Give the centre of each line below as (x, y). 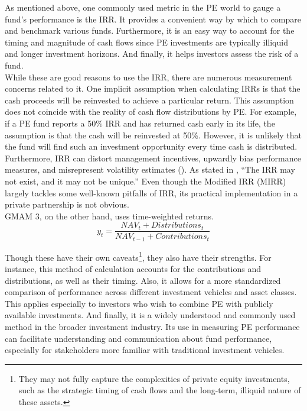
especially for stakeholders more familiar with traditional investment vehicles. (145, 350)
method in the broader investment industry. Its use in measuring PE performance (152, 327)
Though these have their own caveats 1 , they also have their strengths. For (138, 256)
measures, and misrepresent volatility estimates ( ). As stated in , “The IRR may (150, 169)
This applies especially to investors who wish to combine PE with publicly (139, 303)
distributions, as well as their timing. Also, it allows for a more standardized (143, 280)
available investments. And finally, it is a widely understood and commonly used (150, 315)
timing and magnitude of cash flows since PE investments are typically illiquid (146, 42)
